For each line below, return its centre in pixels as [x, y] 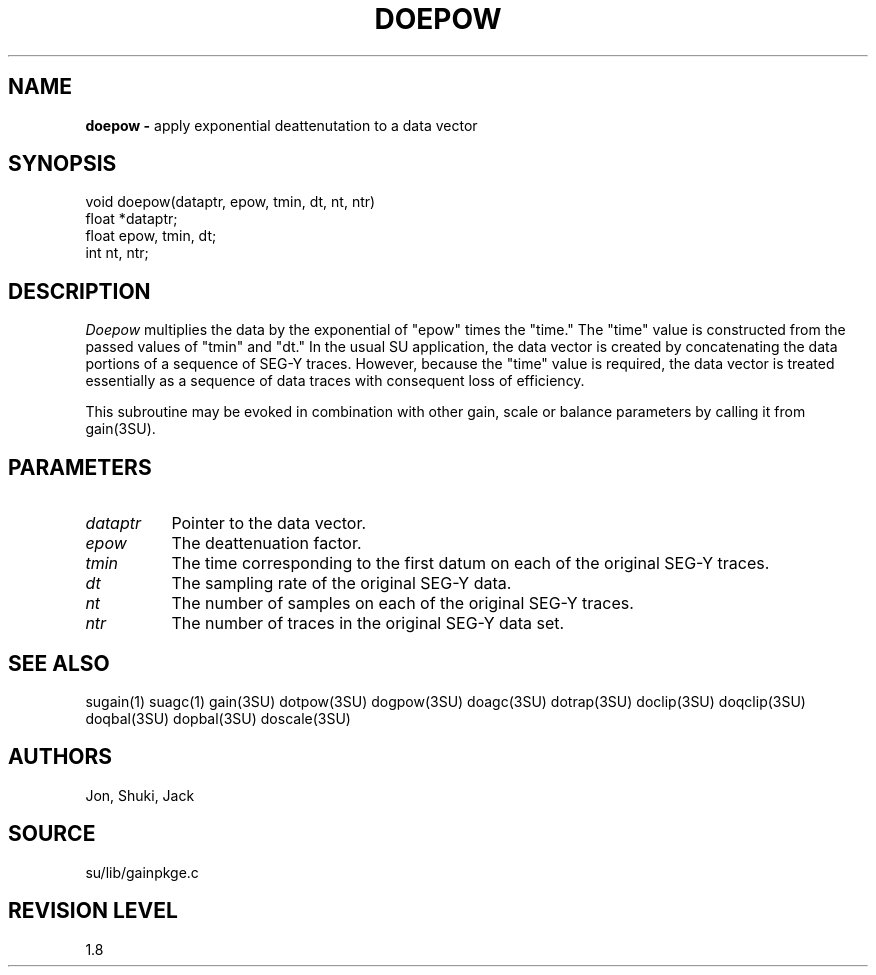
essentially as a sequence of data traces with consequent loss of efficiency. [335, 381]
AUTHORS [60, 757]
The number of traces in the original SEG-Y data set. [368, 623]
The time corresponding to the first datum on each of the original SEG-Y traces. [470, 563]
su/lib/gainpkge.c [142, 872]
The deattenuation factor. [266, 543]
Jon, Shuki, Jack [140, 795]
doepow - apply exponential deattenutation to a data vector [281, 125]
